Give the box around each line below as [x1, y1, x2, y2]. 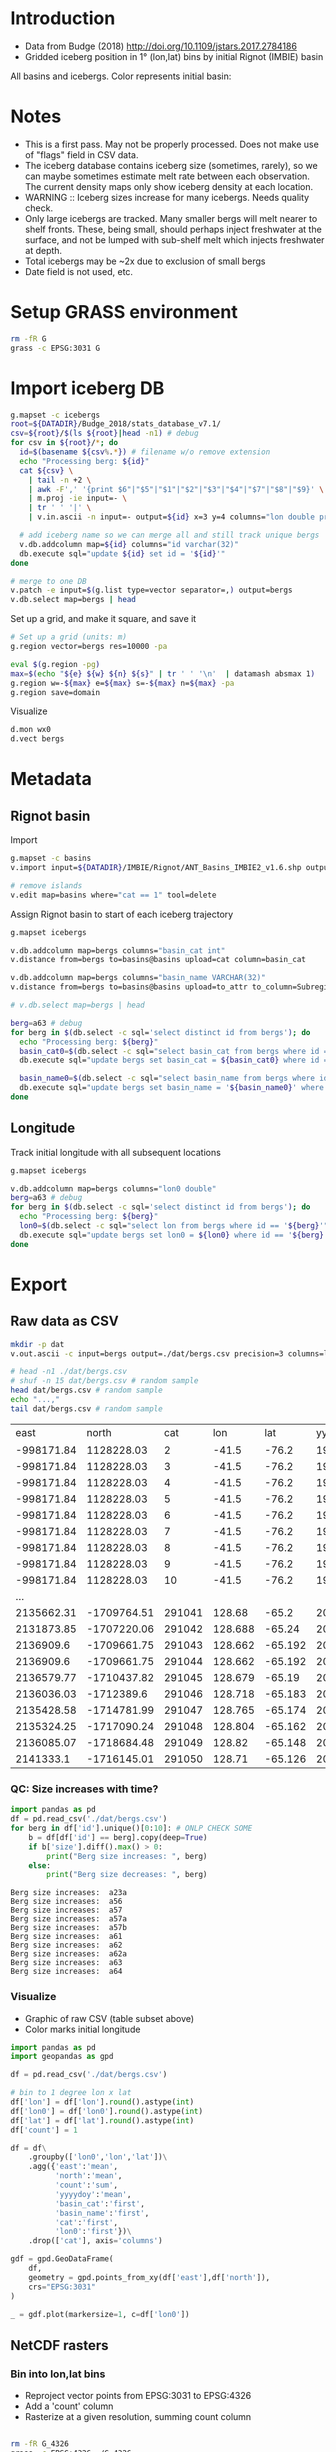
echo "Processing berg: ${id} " [19, 456, 150, 466]
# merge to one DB [10, 576, 87, 586]
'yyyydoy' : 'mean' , [54, 2189, 132, 2199]
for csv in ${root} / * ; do [10, 438, 118, 448]
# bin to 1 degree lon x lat [10, 2088, 132, 2098]
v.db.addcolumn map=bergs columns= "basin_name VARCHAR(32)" [10, 973, 267, 983]
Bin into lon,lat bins [10, 2367, 106, 2381]
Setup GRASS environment [10, 301, 238, 324]
